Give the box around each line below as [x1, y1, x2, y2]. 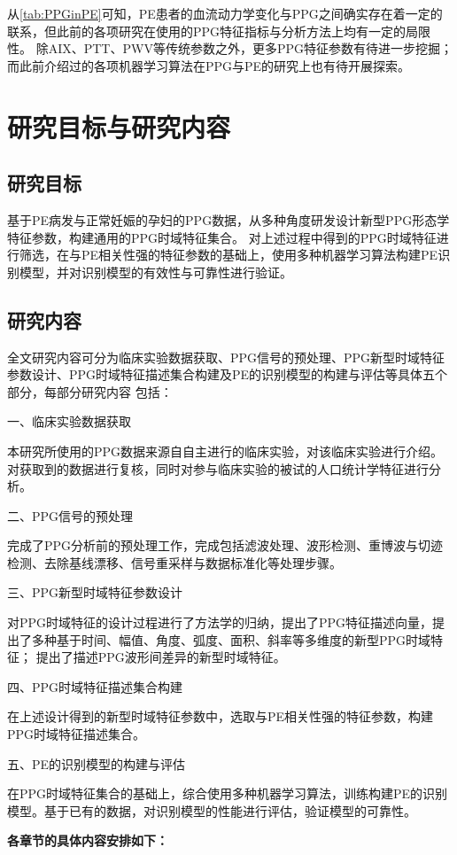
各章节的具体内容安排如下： [7, 831, 168, 850]
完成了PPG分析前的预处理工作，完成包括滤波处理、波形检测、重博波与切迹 [7, 536, 444, 555]
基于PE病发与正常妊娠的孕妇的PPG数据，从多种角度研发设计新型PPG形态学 [7, 210, 450, 229]
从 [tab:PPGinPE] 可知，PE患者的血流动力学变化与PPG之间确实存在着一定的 [7, 4, 443, 22]
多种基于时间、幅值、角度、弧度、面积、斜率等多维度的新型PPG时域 [31, 630, 431, 649]
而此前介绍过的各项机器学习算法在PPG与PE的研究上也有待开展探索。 [7, 56, 411, 74]
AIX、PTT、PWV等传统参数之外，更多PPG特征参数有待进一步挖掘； [48, 39, 453, 58]
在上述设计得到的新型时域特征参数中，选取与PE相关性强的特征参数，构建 [7, 707, 434, 726]
